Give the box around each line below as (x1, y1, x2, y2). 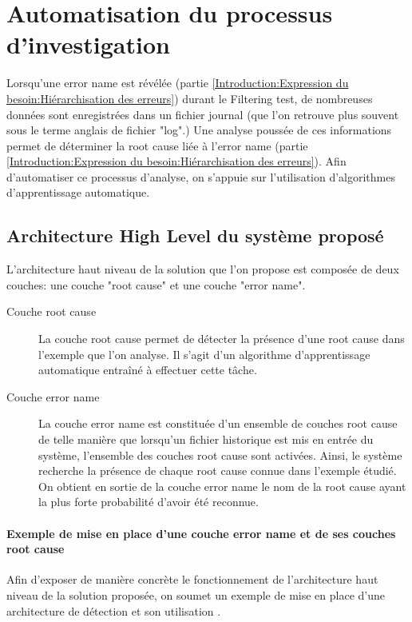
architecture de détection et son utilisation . (6, 602, 221, 619)
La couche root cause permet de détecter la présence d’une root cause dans (38, 330, 405, 347)
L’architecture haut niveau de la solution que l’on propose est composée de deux (6, 261, 399, 277)
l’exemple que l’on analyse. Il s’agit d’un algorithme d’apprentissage (38, 345, 370, 362)
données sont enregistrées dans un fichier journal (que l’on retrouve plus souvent (6, 106, 399, 122)
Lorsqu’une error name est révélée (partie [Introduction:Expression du (6, 74, 349, 91)
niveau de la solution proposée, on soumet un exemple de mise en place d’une (6, 586, 385, 603)
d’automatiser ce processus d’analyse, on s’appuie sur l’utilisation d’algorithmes (6, 168, 395, 185)
